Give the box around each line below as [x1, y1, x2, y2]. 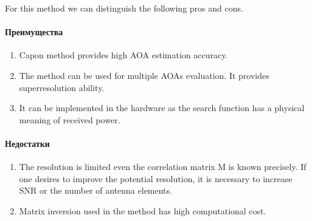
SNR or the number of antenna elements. [19, 184, 172, 197]
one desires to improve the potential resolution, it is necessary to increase [19, 172, 293, 185]
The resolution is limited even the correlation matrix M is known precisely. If [19, 160, 307, 173]
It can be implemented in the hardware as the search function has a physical [19, 101, 305, 114]
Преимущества [5, 25, 63, 38]
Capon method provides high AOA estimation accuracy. [19, 49, 228, 61]
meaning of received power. [19, 113, 120, 126]
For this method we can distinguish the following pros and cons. [5, 2, 243, 14]
